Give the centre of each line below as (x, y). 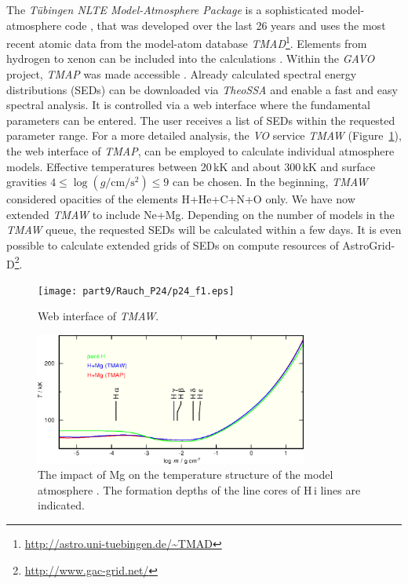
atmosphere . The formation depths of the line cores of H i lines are (199, 489)
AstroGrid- (369, 245)
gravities (27, 182)
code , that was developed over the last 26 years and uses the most (225, 25)
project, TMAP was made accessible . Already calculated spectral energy (182, 74)
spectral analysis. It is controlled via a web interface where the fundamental (189, 105)
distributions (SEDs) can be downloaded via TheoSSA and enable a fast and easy (202, 89)
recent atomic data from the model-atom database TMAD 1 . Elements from (187, 42)
